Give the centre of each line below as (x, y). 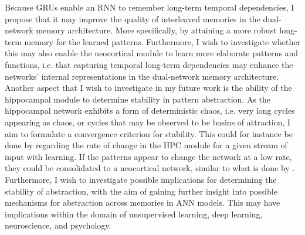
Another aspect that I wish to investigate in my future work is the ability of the (148, 88)
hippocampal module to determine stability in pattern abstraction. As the (138, 99)
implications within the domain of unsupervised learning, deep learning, (134, 214)
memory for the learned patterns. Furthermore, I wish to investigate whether (162, 41)
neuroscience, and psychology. (58, 225)
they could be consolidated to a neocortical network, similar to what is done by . (150, 168)
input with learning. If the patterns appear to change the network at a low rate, (148, 156)
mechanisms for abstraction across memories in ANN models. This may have (143, 202)
